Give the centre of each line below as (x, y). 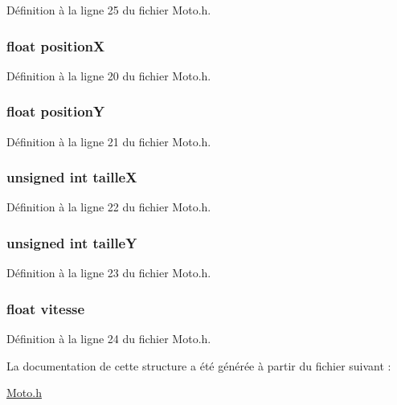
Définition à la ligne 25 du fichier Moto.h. (109, 10)
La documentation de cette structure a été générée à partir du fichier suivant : (199, 365)
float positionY (56, 111)
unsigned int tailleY (72, 242)
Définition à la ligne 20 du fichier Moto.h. (109, 75)
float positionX (56, 45)
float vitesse (46, 308)
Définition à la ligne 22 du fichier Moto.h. (109, 207)
